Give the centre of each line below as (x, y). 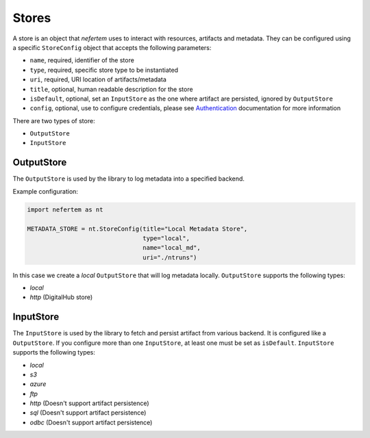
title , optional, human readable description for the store (111, 89)
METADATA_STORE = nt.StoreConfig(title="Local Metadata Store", (137, 229)
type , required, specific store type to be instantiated (104, 70)
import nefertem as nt (65, 209)
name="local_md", (172, 248)
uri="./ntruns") (170, 257)
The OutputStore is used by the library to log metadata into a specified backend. (128, 179)
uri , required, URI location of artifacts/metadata (98, 79)
